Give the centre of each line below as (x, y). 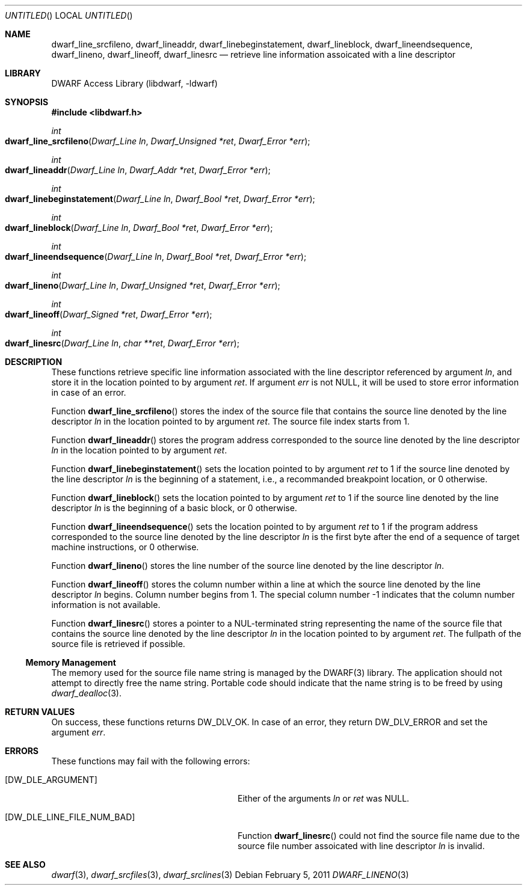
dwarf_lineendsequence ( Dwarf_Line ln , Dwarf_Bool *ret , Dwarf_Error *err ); (156, 256)
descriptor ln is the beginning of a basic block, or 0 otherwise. (174, 508)
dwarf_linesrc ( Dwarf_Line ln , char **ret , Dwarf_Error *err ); (122, 343)
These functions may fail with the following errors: (151, 761)
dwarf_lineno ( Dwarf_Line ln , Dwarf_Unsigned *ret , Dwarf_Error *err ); (143, 285)
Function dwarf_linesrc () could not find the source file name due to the (379, 836)
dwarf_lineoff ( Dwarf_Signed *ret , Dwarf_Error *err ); (109, 314)
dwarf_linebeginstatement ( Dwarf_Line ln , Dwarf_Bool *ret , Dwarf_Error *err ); (160, 199)
